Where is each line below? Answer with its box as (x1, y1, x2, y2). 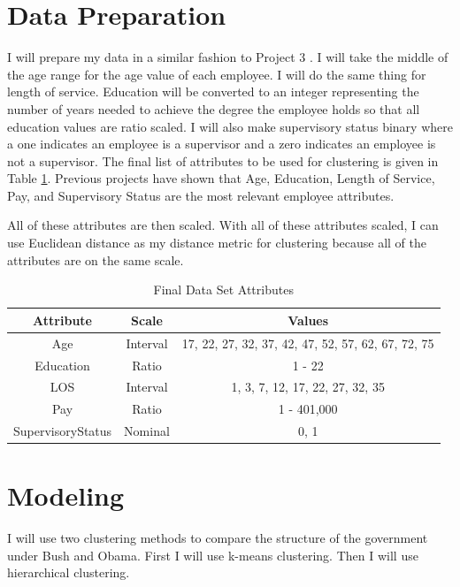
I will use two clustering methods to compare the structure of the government (7, 529, 428, 547)
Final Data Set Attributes (153, 280, 294, 299)
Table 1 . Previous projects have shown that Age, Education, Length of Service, (7, 169, 435, 187)
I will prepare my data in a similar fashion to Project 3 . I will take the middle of (7, 48, 448, 66)
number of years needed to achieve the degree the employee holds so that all (7, 99, 420, 118)
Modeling (7, 477, 125, 514)
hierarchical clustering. (7, 563, 130, 582)
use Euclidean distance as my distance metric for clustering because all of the (7, 233, 427, 252)
